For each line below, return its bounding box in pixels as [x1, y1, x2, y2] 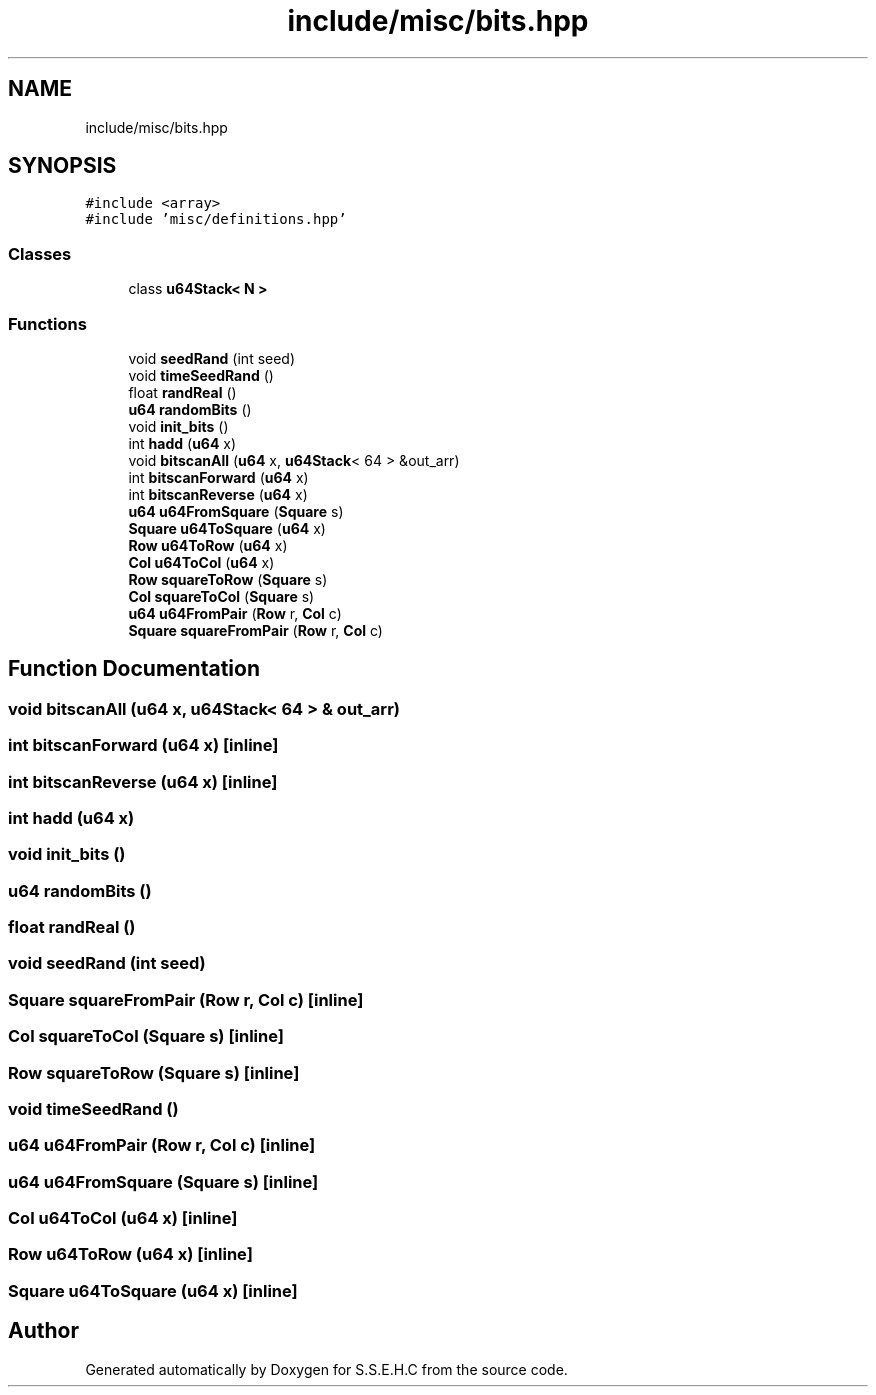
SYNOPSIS [8, 153, 117, 179]
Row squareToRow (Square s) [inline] [8, 1062, 300, 1083]
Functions [8, 313, 87, 334]
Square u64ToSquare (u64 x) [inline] [8, 1280, 298, 1301]
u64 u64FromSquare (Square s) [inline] [8, 1171, 319, 1192]
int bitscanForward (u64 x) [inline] [8, 735, 279, 756]
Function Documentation [8, 656, 260, 682]
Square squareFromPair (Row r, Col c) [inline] [8, 989, 364, 1010]
